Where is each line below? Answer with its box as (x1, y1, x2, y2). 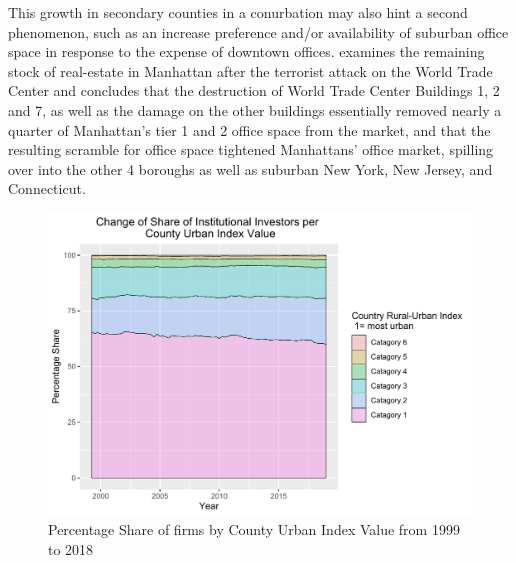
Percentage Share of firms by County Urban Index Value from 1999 (48, 519, 460, 540)
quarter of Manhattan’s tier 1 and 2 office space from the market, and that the (8, 119, 491, 140)
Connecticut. (8, 178, 86, 199)
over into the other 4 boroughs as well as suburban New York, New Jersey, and (8, 158, 493, 179)
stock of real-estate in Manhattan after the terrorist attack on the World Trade (8, 60, 493, 81)
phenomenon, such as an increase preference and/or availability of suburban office (8, 21, 509, 42)
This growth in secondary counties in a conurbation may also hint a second (8, 2, 468, 22)
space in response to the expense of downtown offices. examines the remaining (8, 41, 485, 62)
